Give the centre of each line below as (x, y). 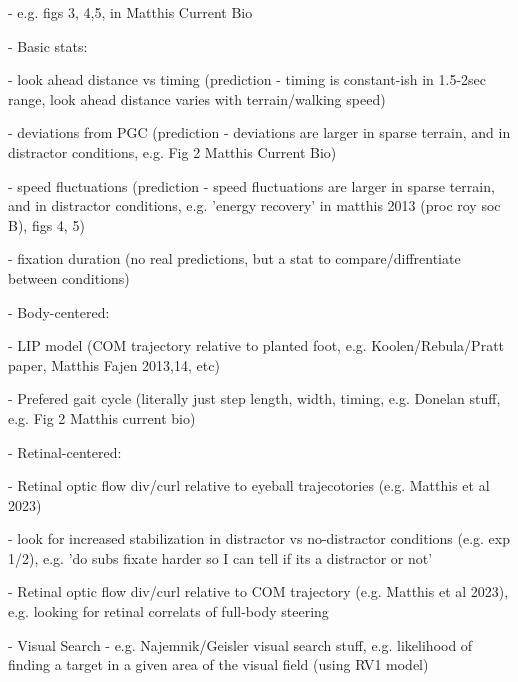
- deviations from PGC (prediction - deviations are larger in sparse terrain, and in (259, 132)
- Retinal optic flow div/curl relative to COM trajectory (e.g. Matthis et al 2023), (258, 591)
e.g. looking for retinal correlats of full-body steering (168, 611)
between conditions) (69, 277)
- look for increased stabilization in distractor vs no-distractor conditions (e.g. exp (259, 538)
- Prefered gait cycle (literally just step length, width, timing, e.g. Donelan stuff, (254, 398)
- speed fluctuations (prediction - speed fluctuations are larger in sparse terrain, (251, 185)
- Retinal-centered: (65, 451)
